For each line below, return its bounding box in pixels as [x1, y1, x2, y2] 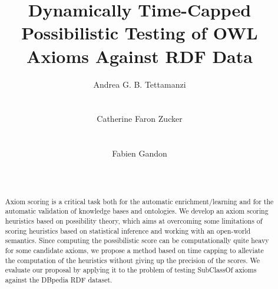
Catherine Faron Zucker [97, 112, 183, 125]
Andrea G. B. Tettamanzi [93, 78, 186, 90]
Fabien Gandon [112, 147, 167, 160]
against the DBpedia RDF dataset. [5, 274, 112, 284]
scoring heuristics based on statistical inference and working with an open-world [5, 225, 251, 235]
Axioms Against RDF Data [27, 44, 253, 68]
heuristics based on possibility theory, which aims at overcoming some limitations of [5, 215, 263, 225]
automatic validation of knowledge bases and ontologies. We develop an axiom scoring [5, 206, 269, 216]
